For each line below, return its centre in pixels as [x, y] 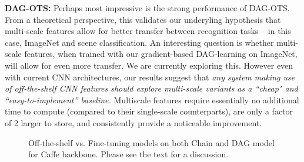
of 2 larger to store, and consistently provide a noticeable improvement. [133, 122]
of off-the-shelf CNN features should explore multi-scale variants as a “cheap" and [151, 88]
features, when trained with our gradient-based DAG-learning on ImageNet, [161, 54]
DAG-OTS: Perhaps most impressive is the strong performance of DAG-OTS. [147, 8]
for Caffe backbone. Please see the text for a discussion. [128, 154]
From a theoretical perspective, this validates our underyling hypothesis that [143, 19]
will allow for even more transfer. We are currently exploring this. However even [149, 65]
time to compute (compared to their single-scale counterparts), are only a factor [149, 111]
